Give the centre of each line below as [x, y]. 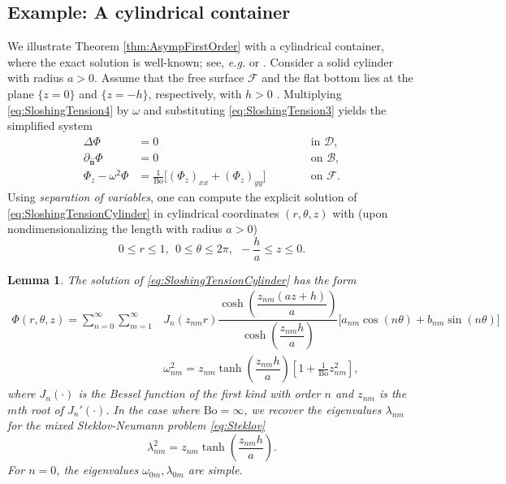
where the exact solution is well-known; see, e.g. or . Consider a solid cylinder [201, 61]
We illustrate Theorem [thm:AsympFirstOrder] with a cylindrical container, [196, 46]
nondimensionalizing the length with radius [115, 229]
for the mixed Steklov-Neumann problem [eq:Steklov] [136, 425]
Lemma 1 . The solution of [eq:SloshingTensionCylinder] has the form [182, 279]
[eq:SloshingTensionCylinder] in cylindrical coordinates [143, 212]
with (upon [360, 212]
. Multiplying [309, 93]
